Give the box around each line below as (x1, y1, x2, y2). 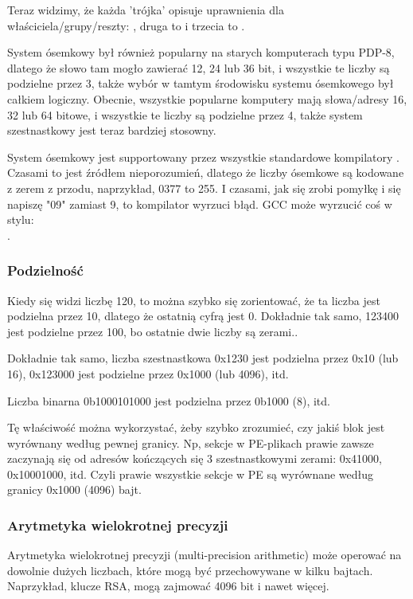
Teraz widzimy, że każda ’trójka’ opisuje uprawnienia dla (7, 2, 284, 18)
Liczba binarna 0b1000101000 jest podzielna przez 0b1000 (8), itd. (7, 392, 330, 409)
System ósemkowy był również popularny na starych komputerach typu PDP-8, (7, 44, 395, 61)
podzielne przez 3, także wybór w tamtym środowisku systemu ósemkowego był (7, 75, 394, 92)
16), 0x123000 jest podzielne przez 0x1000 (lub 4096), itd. (7, 365, 289, 382)
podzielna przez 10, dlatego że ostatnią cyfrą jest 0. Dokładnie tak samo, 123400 (7, 307, 399, 324)
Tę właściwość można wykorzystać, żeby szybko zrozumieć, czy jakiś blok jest (7, 419, 385, 436)
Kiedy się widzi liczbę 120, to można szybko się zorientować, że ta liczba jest (7, 292, 380, 308)
